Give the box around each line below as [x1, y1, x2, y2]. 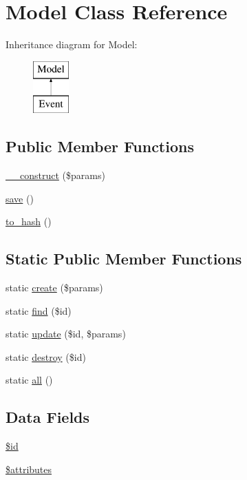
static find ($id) [6, 303, 72, 317]
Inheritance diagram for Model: [6, 37, 138, 52]
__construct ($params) [6, 168, 105, 182]
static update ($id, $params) [6, 326, 126, 341]
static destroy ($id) [6, 349, 86, 364]
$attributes [6, 461, 52, 476]
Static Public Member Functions [6, 248, 242, 269]
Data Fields [6, 406, 90, 428]
